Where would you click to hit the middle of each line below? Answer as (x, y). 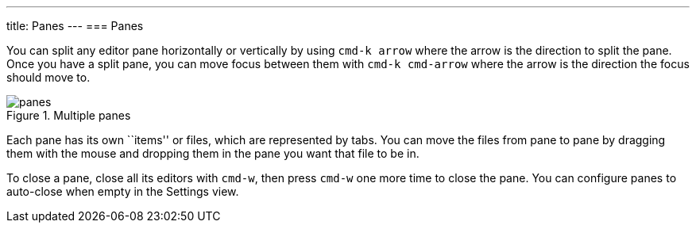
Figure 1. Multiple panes (69, 115)
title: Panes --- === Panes (75, 26)
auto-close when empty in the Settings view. (123, 191)
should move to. (48, 77)
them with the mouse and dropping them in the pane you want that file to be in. (213, 153)
